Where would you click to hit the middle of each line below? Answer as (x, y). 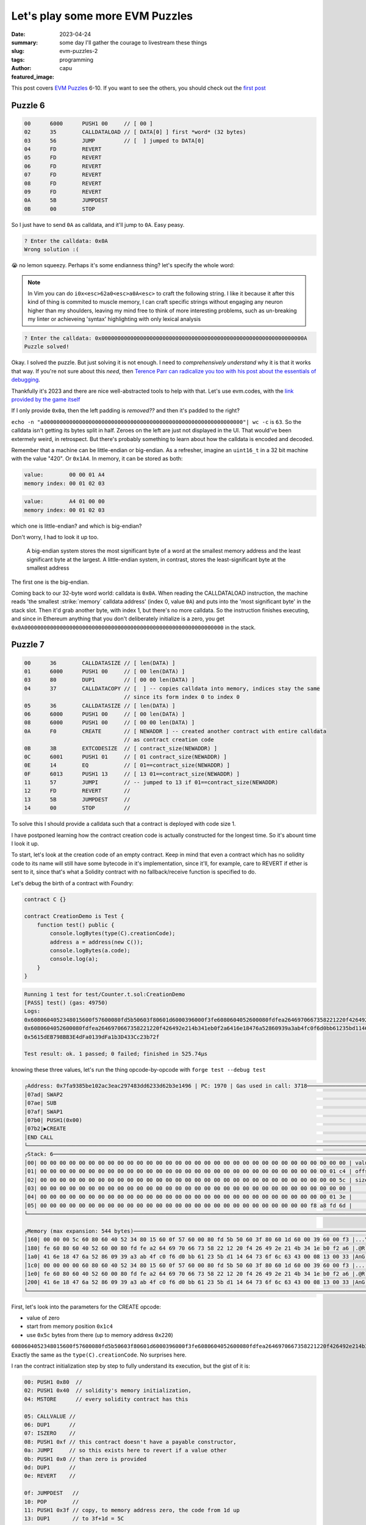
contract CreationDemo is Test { (74, 916)
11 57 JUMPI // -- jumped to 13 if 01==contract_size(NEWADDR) (151, 783)
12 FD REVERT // (77, 791)
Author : (21, 68)
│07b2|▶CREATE (45, 1129)
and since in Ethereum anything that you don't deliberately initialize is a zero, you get (118, 619)
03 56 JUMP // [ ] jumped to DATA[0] (114, 141)
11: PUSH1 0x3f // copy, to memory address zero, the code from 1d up (132, 1510)
